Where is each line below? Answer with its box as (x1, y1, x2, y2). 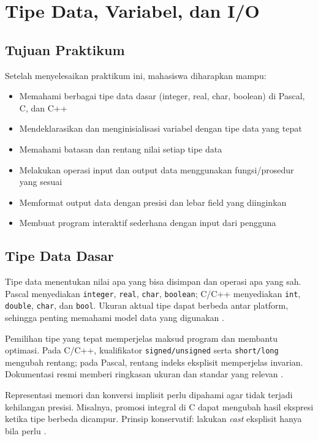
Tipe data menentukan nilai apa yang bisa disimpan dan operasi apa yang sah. (5, 275, 301, 288)
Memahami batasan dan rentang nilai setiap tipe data (19, 142, 222, 155)
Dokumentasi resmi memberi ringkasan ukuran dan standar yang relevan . (5, 367, 284, 380)
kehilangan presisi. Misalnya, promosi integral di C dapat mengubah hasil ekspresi (5, 400, 314, 413)
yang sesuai (19, 175, 62, 188)
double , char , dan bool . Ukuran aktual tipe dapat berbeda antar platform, (5, 299, 289, 312)
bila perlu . (5, 424, 47, 437)
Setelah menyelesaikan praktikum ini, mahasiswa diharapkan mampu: (5, 69, 267, 81)
